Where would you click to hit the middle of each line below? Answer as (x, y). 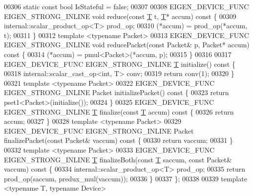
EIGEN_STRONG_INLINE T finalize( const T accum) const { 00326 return (119, 111)
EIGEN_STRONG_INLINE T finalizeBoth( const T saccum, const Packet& (118, 159)
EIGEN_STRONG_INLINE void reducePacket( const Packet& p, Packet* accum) (127, 45)
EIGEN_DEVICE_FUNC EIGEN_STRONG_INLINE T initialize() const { (120, 64)
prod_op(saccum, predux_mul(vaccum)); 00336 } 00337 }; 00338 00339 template (126, 178)
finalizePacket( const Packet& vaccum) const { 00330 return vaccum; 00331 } (118, 140)
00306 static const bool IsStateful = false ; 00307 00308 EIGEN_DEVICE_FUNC (126, 6)
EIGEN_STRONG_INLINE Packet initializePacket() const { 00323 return (116, 92)
